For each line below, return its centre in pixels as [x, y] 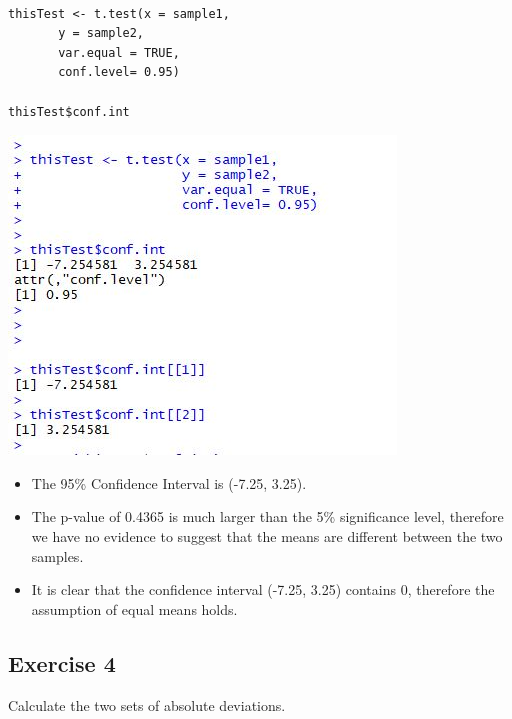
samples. [57, 555]
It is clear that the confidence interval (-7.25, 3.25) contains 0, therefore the [263, 589]
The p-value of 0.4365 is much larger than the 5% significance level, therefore [267, 516]
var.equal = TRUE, [119, 52]
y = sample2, [101, 33]
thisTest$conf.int [69, 111]
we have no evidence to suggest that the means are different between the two [267, 535]
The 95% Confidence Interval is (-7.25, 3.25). [169, 482]
